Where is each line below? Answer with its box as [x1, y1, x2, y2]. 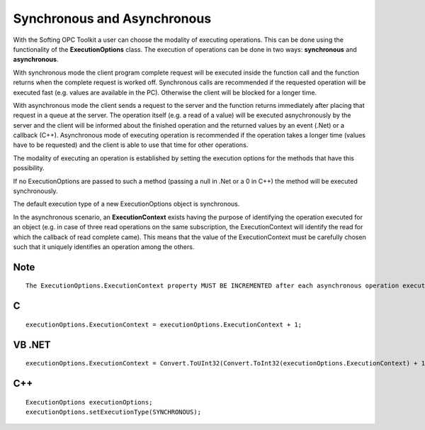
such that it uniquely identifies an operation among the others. [13, 242, 195, 251]
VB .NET [13, 338, 51, 351]
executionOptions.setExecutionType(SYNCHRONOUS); [25, 408, 202, 416]
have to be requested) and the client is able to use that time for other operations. [13, 140, 249, 149]
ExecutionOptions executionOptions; [25, 398, 153, 406]
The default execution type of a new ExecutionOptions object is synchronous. [13, 199, 240, 209]
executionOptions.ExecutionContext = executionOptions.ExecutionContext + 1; [25, 320, 302, 329]
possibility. [13, 164, 45, 172]
